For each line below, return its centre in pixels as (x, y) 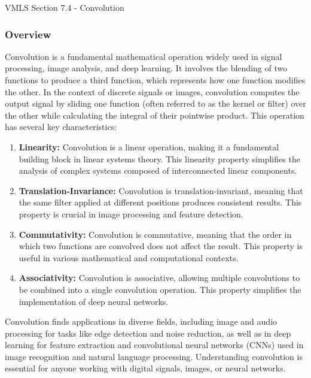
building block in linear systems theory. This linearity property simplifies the (159, 158)
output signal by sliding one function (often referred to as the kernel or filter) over (155, 103)
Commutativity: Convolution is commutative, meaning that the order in (155, 234)
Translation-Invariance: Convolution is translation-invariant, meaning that (161, 190)
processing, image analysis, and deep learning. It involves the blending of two (146, 68)
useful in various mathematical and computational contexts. (129, 257)
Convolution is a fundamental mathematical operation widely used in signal (144, 56)
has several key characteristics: (61, 127)
